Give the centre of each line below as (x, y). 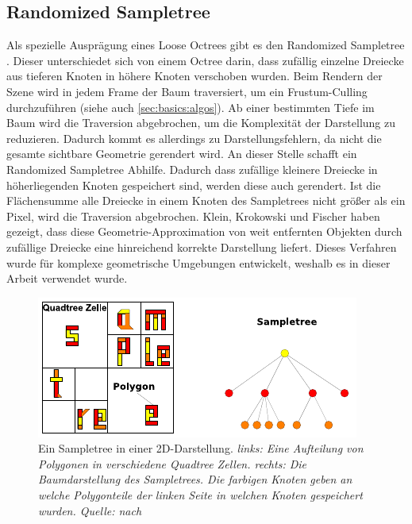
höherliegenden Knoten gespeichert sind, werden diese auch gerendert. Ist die (194, 185)
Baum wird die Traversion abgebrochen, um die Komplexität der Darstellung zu (201, 123)
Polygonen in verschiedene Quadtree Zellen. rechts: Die (173, 463)
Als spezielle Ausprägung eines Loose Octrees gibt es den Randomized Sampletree (206, 45)
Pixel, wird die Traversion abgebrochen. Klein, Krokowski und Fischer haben (193, 216)
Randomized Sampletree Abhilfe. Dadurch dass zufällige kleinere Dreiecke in (192, 169)
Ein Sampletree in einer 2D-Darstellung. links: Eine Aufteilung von (201, 448)
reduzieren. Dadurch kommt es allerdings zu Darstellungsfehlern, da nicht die (194, 138)
